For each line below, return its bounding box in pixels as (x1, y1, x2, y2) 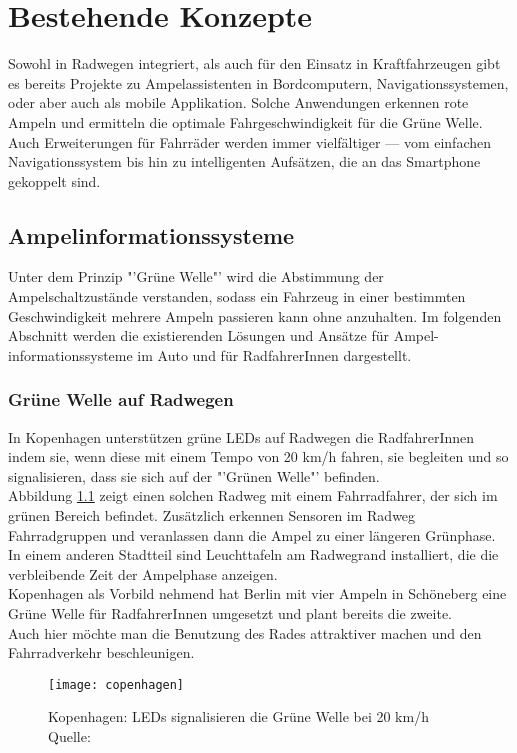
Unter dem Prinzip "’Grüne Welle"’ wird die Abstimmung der (8, 266, 384, 287)
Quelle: (48, 726, 91, 747)
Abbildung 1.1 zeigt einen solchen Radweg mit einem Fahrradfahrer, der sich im (8, 485, 498, 506)
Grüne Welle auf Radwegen (8, 387, 234, 412)
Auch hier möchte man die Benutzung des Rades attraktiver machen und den (8, 622, 482, 643)
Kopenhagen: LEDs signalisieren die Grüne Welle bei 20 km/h (48, 706, 429, 727)
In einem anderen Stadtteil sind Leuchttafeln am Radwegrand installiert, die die (8, 544, 499, 565)
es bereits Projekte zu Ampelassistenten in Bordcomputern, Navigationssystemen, (8, 72, 509, 93)
